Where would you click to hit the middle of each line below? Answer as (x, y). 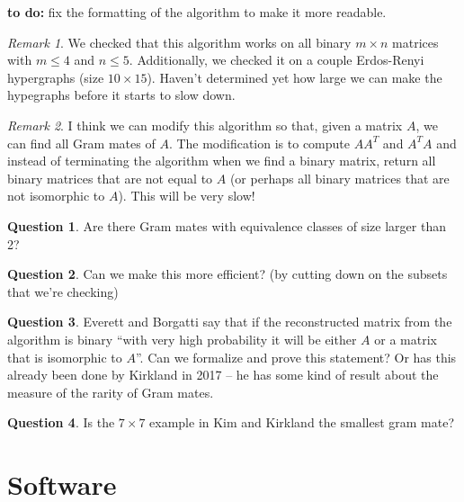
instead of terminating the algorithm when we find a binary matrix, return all (222, 161)
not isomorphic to (56, 196)
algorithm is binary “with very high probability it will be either (182, 339)
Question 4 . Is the (61, 422)
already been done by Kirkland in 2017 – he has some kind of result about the (223, 375)
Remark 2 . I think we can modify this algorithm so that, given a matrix (205, 125)
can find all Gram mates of (81, 143)
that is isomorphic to (65, 357)
